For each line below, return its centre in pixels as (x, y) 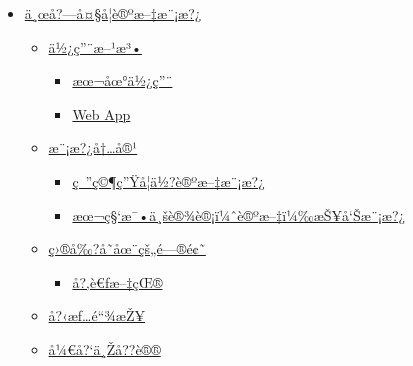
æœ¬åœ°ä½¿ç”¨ (122, 80)
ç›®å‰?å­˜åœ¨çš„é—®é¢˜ (127, 248)
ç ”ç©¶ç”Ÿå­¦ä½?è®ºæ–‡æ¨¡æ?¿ (168, 180)
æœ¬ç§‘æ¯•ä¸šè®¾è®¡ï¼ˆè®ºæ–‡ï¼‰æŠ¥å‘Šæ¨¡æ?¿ (239, 214)
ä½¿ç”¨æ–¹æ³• (95, 46)
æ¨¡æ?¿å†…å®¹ (93, 147)
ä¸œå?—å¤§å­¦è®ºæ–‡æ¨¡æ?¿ (113, 13)
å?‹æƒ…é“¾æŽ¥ (96, 315)
